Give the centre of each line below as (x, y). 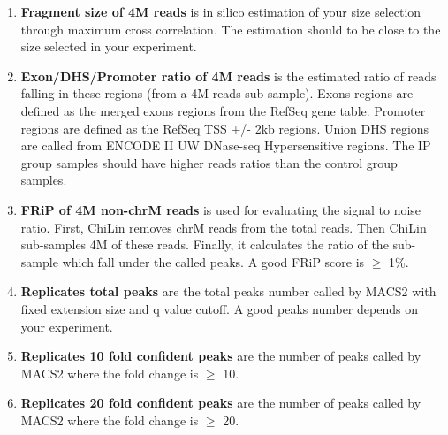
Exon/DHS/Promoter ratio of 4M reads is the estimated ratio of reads (228, 76)
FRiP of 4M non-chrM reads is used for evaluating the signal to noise (221, 209)
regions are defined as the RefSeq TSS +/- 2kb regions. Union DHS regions (225, 128)
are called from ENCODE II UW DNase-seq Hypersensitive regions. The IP (226, 145)
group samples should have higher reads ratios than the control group (209, 162)
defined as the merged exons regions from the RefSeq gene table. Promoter (223, 110)
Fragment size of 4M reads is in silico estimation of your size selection (221, 11)
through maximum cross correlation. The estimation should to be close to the (231, 29)
